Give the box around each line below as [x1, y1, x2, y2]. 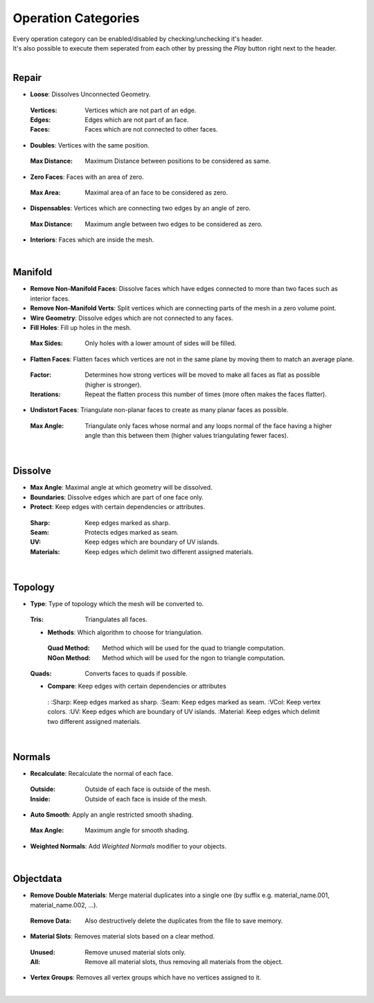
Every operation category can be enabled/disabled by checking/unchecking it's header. [12, 35, 263, 43]
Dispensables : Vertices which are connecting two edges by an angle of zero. [30, 204, 251, 213]
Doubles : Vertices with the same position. [30, 141, 150, 149]
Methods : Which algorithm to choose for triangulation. [47, 628, 204, 637]
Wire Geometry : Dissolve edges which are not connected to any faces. [30, 314, 233, 322]
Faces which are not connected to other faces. [84, 125, 218, 134]
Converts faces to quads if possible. [84, 669, 188, 678]
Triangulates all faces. [84, 615, 148, 623]
